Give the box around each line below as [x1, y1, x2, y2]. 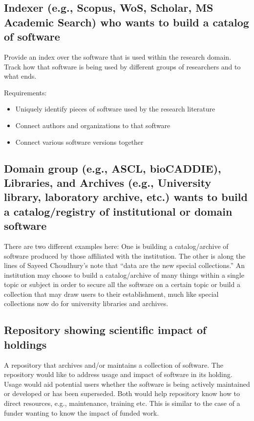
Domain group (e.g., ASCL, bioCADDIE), [4, 160, 221, 176]
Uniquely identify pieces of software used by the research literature [15, 104, 215, 114]
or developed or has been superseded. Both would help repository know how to [4, 388, 240, 399]
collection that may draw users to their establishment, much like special [4, 288, 219, 299]
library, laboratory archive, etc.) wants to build [4, 189, 248, 204]
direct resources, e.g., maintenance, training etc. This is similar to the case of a [4, 398, 240, 408]
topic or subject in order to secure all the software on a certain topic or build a [4, 279, 240, 289]
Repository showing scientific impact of [4, 322, 207, 337]
